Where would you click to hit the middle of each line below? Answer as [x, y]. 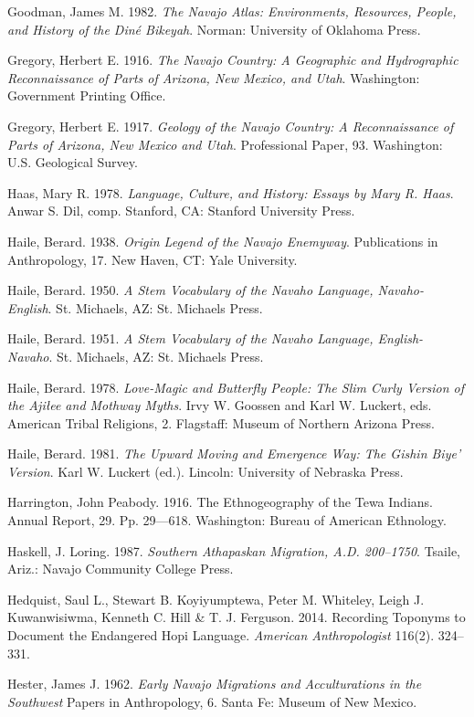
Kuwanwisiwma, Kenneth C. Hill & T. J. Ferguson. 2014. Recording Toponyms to [237, 617]
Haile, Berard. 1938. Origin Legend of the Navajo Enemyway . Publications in [223, 241]
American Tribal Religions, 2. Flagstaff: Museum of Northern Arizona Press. [221, 422]
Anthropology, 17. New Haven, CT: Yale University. [153, 259]
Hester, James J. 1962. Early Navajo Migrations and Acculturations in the [215, 684]
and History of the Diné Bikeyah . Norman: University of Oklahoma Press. [214, 29]
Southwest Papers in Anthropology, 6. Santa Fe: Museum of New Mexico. [212, 701]
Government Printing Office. [87, 95]
